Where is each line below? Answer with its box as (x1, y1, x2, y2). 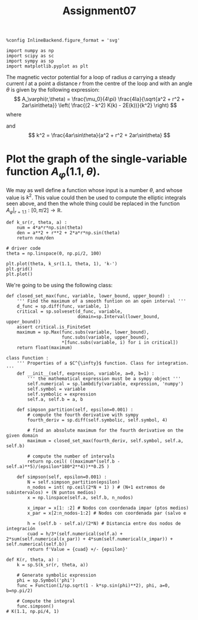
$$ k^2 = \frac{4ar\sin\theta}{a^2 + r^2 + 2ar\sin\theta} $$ (28, 132, 170, 139)
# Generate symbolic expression (17, 572, 96, 579)
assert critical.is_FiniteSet (17, 324, 92, 330)
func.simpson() (17, 603, 54, 609)
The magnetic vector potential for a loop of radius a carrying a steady (6, 74, 176, 81)
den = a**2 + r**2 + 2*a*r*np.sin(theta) (17, 230, 120, 236)
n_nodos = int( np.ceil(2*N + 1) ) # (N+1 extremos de (27, 485, 165, 491)
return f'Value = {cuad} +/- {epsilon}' (27, 547, 128, 553)
